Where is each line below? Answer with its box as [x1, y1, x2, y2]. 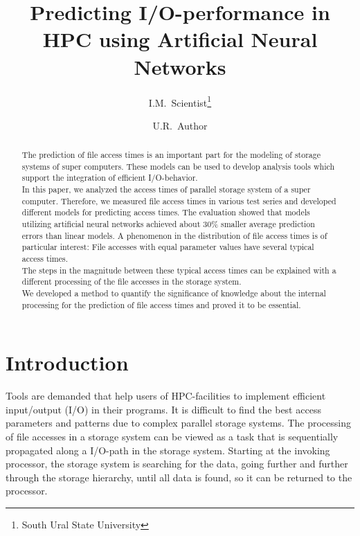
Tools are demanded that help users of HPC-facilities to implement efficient [6, 388, 326, 403]
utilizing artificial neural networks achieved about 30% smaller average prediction [21, 218, 315, 230]
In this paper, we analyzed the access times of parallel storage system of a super [21, 184, 311, 195]
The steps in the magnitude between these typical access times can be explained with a [21, 264, 336, 276]
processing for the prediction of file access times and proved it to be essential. [21, 298, 301, 310]
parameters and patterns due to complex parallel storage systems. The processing [6, 416, 351, 430]
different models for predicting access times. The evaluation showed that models [21, 206, 310, 218]
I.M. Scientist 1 [148, 93, 212, 109]
